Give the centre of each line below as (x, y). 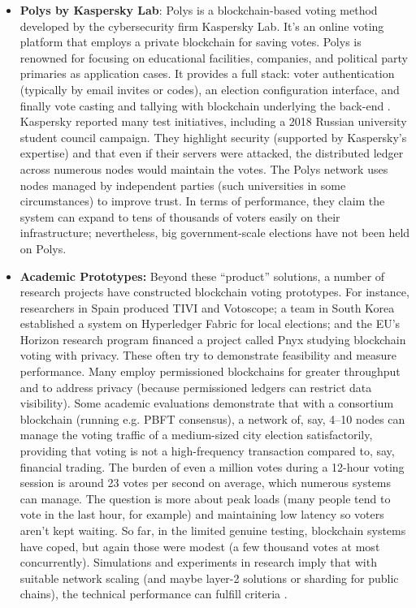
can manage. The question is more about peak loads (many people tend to (205, 498)
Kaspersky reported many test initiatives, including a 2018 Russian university (213, 121)
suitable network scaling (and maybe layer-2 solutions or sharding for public (209, 578)
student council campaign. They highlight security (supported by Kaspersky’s (213, 137)
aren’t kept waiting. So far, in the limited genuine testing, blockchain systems (213, 530)
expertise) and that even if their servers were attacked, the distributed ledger (212, 153)
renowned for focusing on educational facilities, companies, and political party (214, 57)
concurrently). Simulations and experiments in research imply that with (198, 562)
